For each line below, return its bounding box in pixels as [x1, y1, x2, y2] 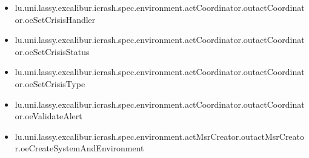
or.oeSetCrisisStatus [15, 45, 90, 58]
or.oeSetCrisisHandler [15, 13, 96, 25]
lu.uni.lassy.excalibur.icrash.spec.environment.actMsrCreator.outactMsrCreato [15, 130, 305, 142]
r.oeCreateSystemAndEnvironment [15, 142, 144, 154]
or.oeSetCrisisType [15, 77, 85, 90]
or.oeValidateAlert [15, 110, 82, 122]
